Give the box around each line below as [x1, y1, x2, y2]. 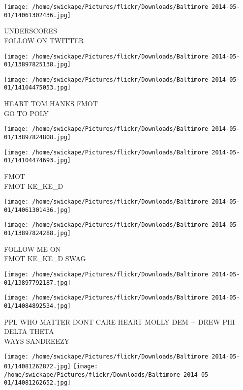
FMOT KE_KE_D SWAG [4, 253, 86, 264]
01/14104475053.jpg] [4, 84, 71, 91]
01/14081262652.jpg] [4, 379, 71, 387]
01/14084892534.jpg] [4, 302, 71, 309]
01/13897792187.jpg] [4, 279, 71, 286]
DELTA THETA [4, 326, 54, 336]
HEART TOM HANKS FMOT [4, 98, 98, 109]
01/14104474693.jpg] [4, 157, 71, 164]
